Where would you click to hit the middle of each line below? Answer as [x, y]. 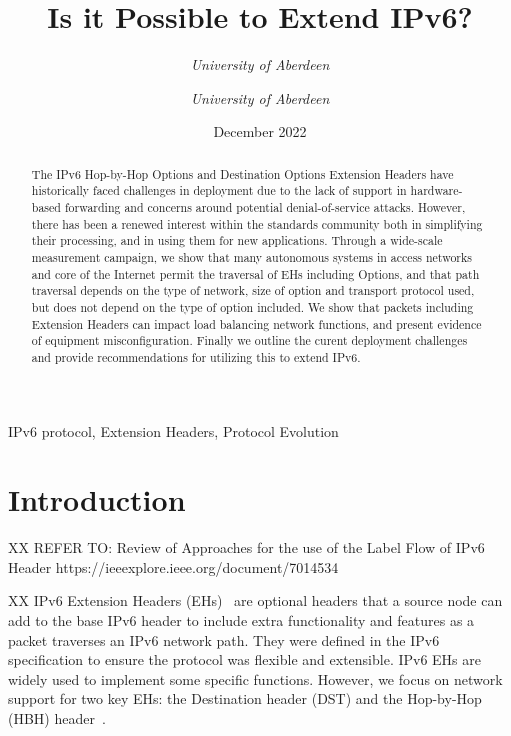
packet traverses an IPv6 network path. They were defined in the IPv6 [224, 639]
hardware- [436, 190]
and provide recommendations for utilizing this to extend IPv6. [196, 356]
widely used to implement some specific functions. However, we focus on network [255, 678]
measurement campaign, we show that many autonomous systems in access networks [251, 256]
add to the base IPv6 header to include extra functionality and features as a [241, 620]
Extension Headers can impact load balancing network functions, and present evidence [256, 323]
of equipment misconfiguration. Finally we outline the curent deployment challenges [249, 340]
